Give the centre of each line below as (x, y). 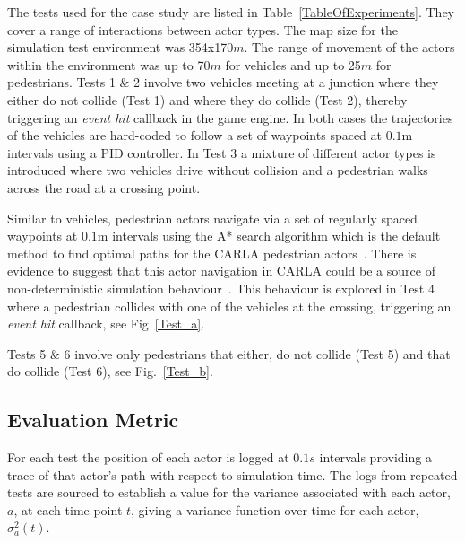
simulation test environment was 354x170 (121, 47)
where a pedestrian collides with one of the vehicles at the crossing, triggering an (229, 306)
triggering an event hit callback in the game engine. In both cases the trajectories (230, 117)
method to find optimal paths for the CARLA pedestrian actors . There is (212, 253)
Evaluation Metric (93, 420)
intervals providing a (375, 457)
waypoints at (43, 236)
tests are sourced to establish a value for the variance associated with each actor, (229, 492)
